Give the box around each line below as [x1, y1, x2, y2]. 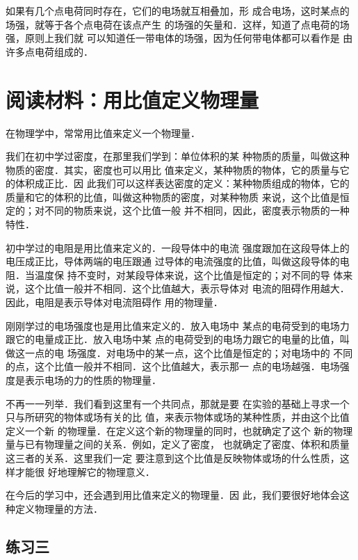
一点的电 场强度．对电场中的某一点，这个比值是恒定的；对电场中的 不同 [24, 345, 353, 360]
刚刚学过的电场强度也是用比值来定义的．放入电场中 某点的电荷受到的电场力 [6, 318, 350, 333]
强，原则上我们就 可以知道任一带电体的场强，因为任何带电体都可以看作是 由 [6, 31, 353, 45]
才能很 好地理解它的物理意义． [15, 464, 155, 479]
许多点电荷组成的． [6, 44, 93, 58]
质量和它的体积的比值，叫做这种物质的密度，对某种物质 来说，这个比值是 [6, 189, 340, 204]
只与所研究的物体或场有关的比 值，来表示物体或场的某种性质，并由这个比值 [6, 410, 350, 424]
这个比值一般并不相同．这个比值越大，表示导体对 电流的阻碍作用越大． [24, 281, 350, 296]
